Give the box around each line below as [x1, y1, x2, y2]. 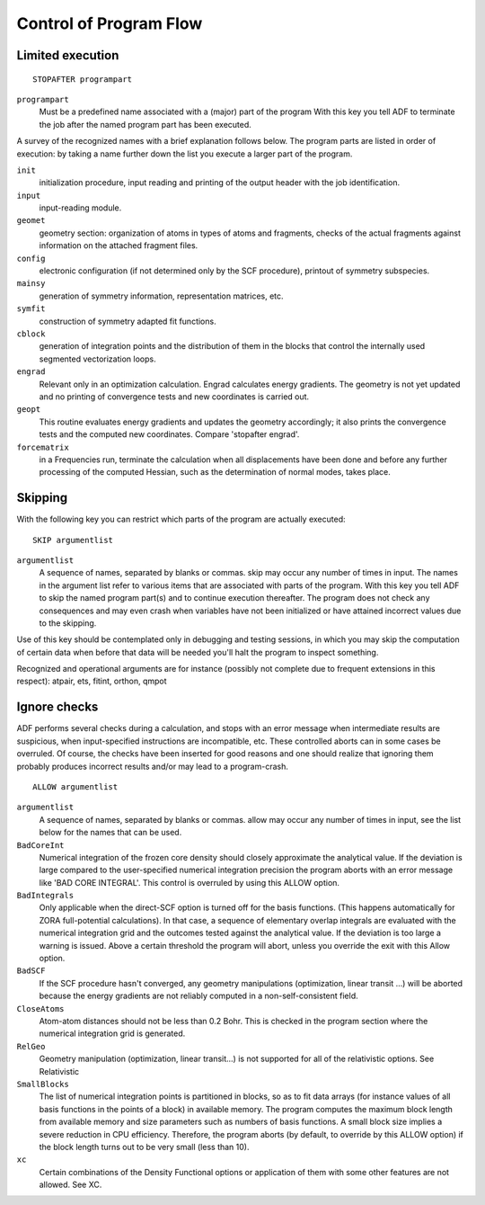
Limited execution [16, 48, 119, 63]
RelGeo [16, 1041, 46, 1051]
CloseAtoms [16, 1004, 65, 1013]
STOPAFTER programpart [32, 74, 133, 85]
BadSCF [16, 966, 46, 976]
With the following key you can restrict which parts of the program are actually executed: [16, 513, 346, 525]
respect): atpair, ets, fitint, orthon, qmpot [16, 675, 167, 687]
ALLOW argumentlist [32, 781, 119, 791]
